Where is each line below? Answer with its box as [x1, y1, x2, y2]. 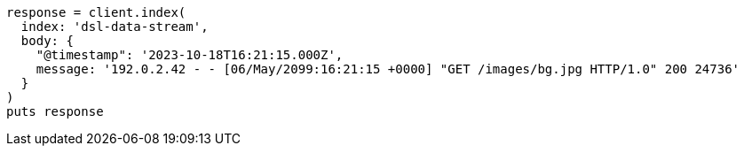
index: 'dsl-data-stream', [20, 19, 209, 34]
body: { [20, 34, 74, 48]
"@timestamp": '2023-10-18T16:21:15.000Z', [36, 48, 344, 62]
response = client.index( [6, 5, 186, 19]
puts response [6, 104, 104, 119]
